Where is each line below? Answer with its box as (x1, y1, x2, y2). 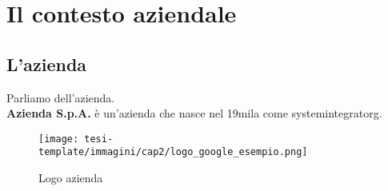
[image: (38, 133, 79, 145)
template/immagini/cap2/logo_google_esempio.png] (38, 146, 308, 158)
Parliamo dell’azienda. (6, 89, 115, 105)
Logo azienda (38, 169, 103, 186)
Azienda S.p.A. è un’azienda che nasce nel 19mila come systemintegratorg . (6, 105, 382, 121)
